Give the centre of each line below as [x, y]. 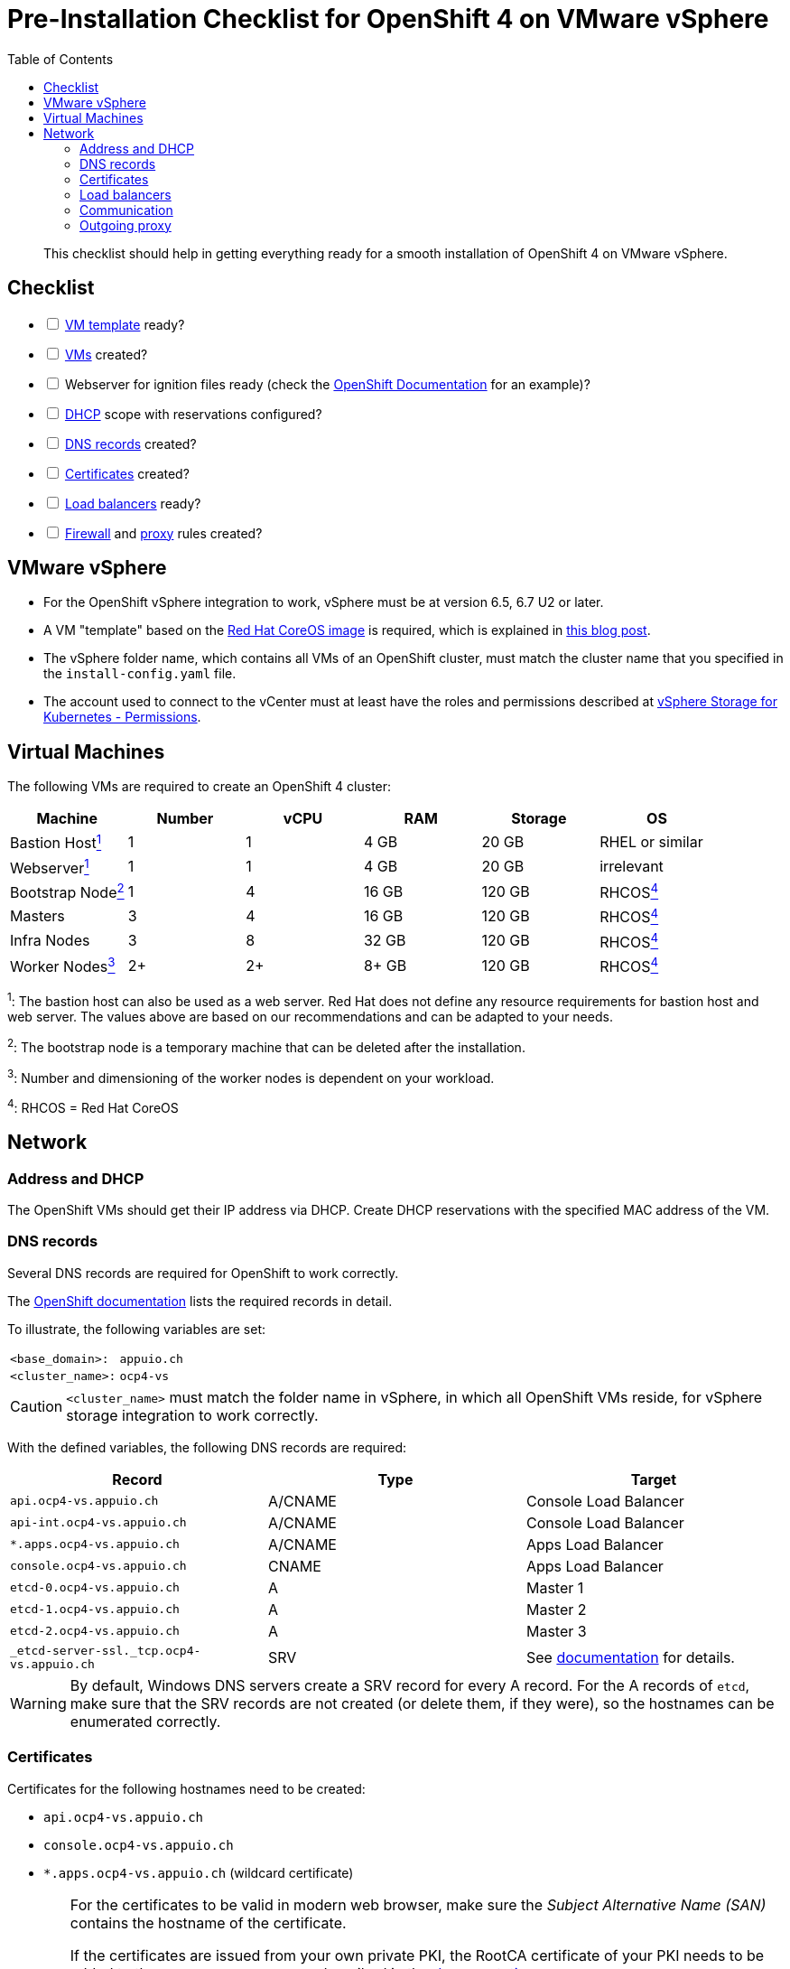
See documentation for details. [630, 1657]
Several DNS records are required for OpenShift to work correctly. [203, 1273]
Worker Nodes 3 [63, 965]
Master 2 [556, 1609]
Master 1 [555, 1587]
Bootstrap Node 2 [67, 891]
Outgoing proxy [125, 225]
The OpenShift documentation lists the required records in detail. [200, 1301]
